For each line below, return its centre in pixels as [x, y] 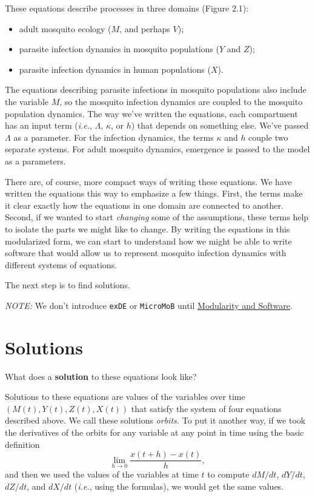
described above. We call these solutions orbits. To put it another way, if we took [155, 420]
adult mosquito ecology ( [65, 28]
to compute [228, 474]
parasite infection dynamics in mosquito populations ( [119, 49]
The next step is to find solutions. [68, 285]
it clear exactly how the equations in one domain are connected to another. [144, 205]
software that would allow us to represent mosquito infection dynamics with [146, 253]
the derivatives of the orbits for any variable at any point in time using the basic [154, 432]
